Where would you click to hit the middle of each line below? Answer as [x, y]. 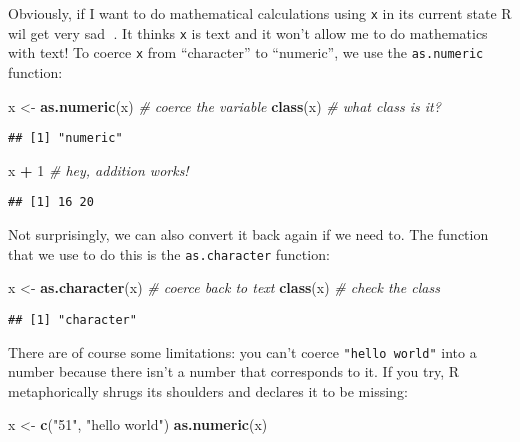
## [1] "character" [72, 319]
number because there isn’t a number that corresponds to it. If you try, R [234, 371]
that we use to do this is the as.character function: [169, 253]
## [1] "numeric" [65, 138]
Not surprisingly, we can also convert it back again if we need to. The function [248, 234]
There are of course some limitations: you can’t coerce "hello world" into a [242, 351]
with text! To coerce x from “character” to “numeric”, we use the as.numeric [246, 52]
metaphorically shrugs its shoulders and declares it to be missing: [208, 390]
